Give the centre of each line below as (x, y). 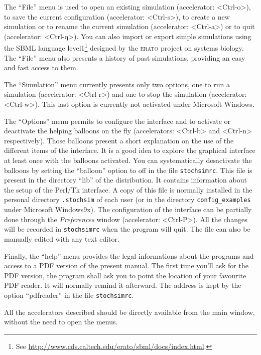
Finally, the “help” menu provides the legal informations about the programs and (129, 255)
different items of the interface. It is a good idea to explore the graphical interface (130, 150)
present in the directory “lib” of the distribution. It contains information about (125, 180)
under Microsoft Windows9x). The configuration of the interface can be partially (128, 209)
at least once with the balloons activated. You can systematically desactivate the (128, 160)
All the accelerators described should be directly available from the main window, (129, 312)
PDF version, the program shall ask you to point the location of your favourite (125, 275)
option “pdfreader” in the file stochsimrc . (69, 295)
